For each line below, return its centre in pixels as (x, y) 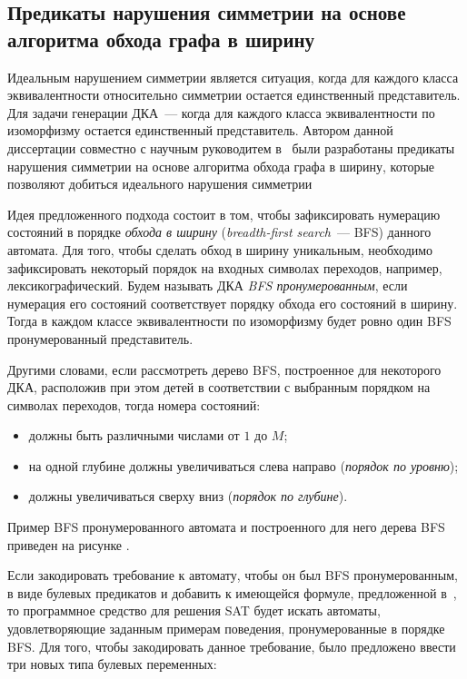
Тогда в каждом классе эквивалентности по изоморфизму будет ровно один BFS (229, 321)
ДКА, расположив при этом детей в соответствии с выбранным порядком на (219, 387)
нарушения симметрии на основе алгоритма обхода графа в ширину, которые (221, 166)
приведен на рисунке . (69, 544)
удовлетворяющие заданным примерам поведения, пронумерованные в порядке (226, 629)
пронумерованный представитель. (100, 338)
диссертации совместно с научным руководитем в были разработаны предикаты (231, 148)
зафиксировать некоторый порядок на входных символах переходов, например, (225, 267)
